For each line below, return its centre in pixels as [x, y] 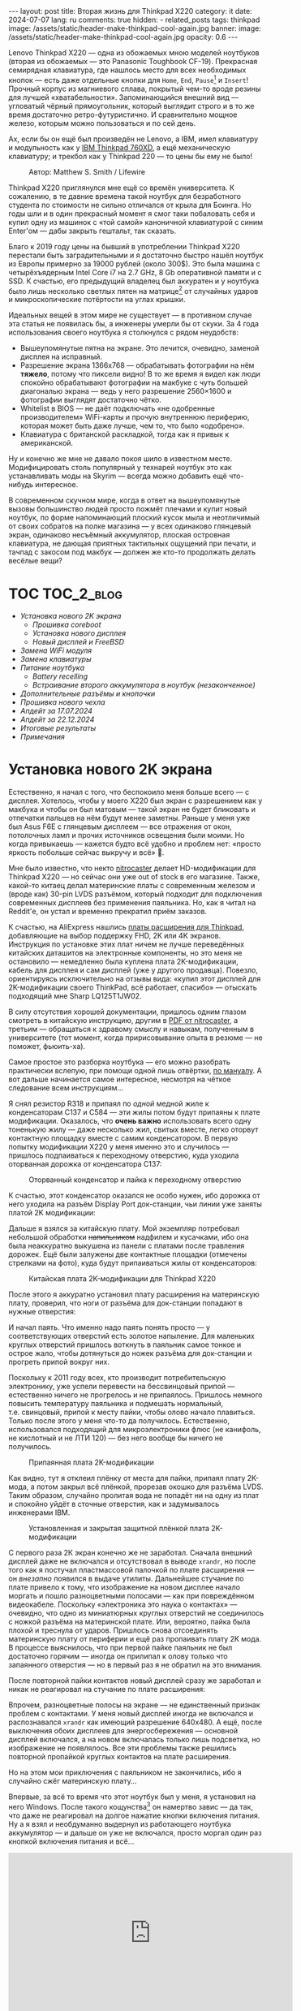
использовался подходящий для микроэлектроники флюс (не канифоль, [135, 1430]
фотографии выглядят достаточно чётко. [91, 400]
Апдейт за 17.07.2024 [56, 711]
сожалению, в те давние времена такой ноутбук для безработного [125, 196]
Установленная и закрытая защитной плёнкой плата [119, 1529]
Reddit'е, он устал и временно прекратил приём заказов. [108, 912]
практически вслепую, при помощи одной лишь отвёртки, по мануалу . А [135, 1071]
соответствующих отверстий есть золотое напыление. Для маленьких [132, 1336]
